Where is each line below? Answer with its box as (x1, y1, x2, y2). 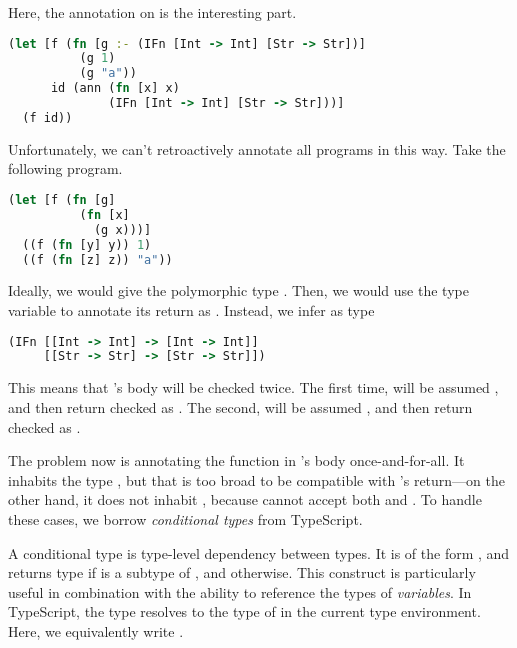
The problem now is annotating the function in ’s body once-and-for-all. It (8, 450, 465, 471)
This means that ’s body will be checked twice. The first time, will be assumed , (8, 377, 499, 398)
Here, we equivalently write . (8, 620, 184, 641)
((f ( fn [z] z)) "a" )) (22, 252, 173, 267)
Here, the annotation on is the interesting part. (8, 2, 297, 22)
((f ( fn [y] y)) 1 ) (22, 237, 152, 252)
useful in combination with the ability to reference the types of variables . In (8, 581, 472, 602)
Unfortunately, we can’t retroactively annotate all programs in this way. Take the (8, 138, 506, 159)
